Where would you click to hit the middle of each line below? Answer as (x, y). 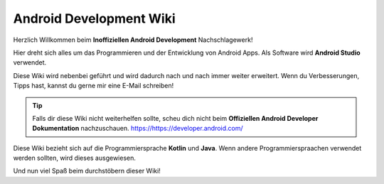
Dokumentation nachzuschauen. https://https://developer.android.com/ (138, 129)
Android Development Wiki (94, 18)
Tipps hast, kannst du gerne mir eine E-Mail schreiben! (94, 86)
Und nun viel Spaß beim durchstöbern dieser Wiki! (87, 171)
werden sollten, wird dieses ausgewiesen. (75, 158)
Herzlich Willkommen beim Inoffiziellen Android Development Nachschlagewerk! (133, 40)
